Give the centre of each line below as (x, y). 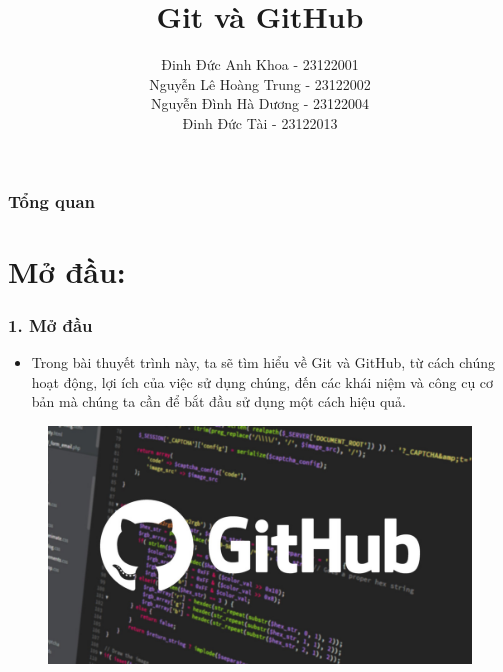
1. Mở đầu (50, 324)
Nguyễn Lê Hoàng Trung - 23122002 (260, 83)
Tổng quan (52, 200)
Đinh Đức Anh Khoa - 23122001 (260, 64)
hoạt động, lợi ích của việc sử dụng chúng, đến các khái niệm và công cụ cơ (262, 381)
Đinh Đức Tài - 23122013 (260, 122)
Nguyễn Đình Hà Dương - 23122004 (260, 103)
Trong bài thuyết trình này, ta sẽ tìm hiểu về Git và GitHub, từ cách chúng (263, 362)
